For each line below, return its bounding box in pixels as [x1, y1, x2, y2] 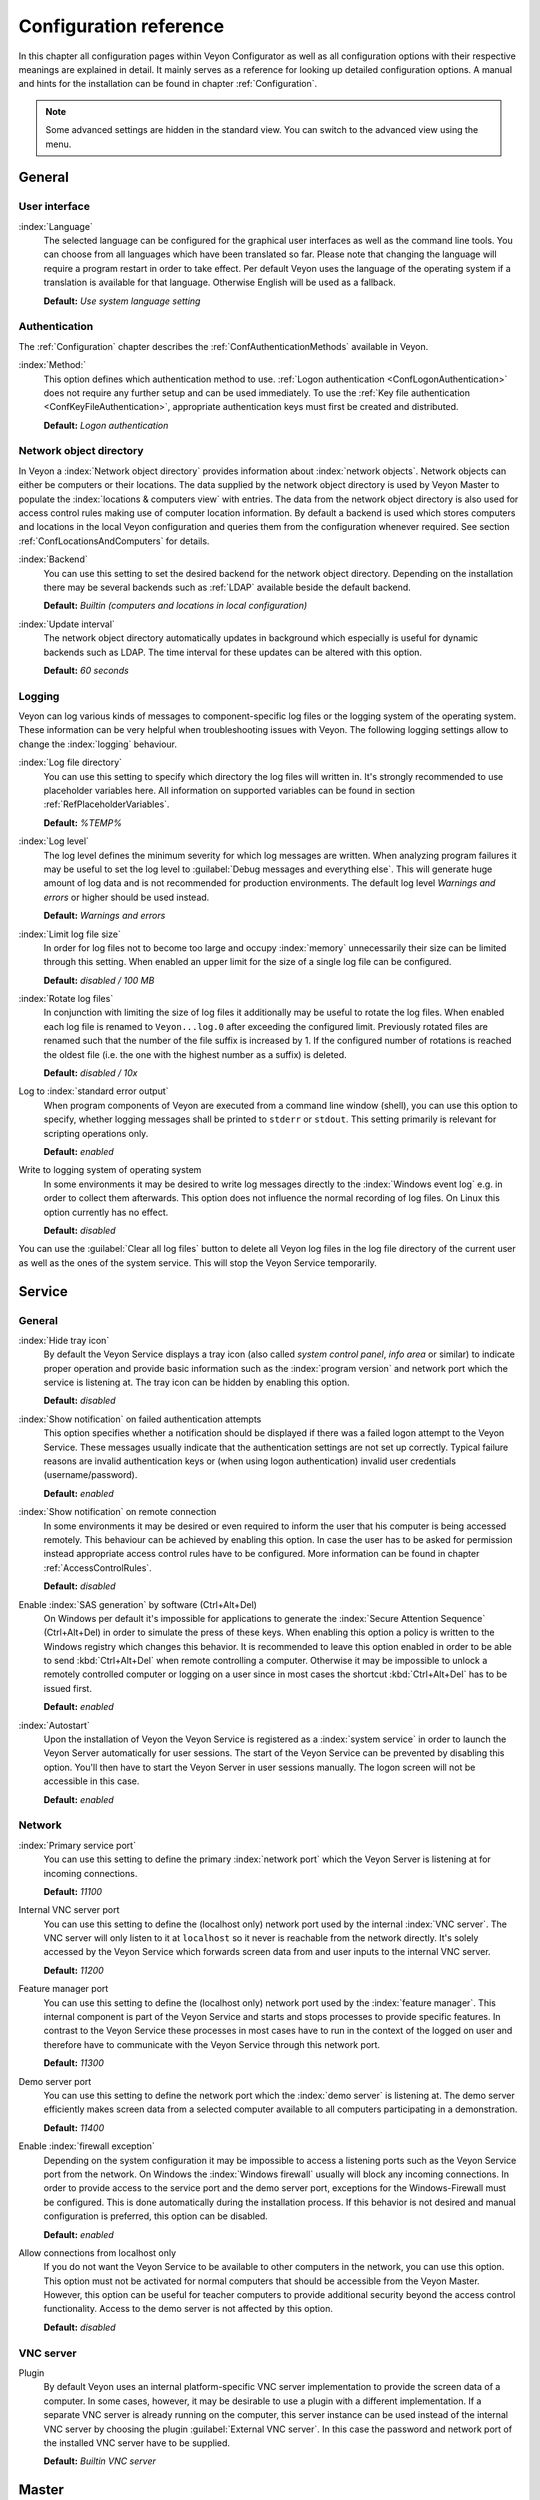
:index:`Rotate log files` [18, 993, 114, 1005]
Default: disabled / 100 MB [43, 974, 155, 986]
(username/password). [43, 1469, 138, 1481]
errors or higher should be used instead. [43, 891, 210, 903]
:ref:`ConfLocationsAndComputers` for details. [18, 535, 210, 547]
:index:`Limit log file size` [18, 928, 122, 940]
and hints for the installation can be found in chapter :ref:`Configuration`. [18, 78, 318, 90]
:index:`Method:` [18, 359, 87, 371]
